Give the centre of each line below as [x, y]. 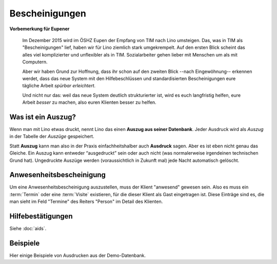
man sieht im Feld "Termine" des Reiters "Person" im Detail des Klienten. [86, 202]
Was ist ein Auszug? [43, 117]
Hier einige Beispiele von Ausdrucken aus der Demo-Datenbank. [78, 256]
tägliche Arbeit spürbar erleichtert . [59, 86]
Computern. [35, 62]
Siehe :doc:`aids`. [28, 229]
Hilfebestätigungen [41, 216]
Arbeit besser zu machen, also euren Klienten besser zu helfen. [89, 102]
